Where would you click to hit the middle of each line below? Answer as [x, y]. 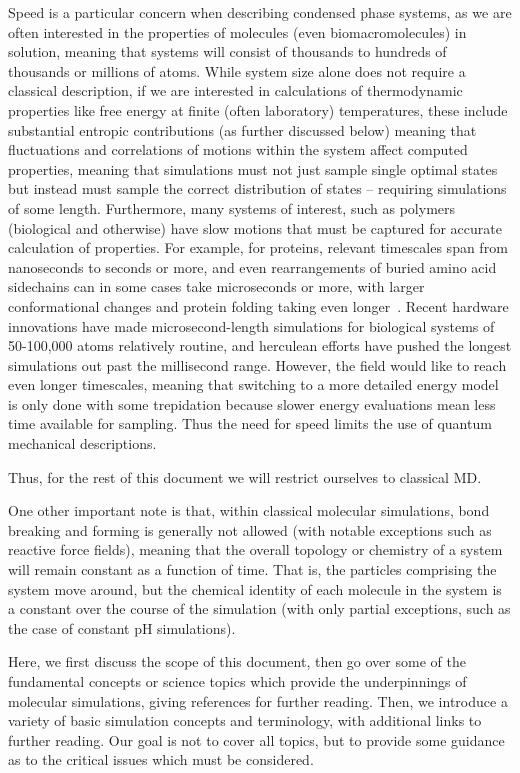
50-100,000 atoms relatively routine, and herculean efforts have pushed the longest [260, 345]
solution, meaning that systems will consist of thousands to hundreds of [227, 51]
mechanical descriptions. [82, 443]
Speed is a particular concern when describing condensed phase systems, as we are [260, 12]
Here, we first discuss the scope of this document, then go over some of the [237, 661]
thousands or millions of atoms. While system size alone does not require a [237, 70]
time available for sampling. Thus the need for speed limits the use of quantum [250, 423]
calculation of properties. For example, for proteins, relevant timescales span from [258, 247]
